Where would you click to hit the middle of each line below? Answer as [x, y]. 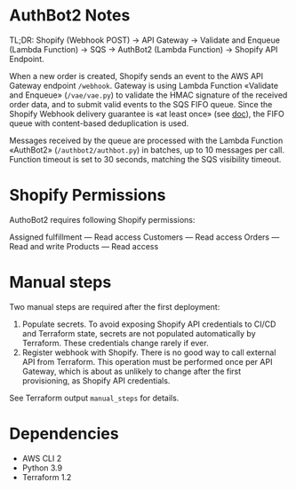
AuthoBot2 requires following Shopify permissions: [102, 219]
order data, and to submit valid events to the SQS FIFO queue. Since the [141, 104]
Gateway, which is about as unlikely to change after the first [132, 371]
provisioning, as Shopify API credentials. [96, 380]
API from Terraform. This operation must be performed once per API [147, 361]
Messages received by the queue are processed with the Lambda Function [146, 140]
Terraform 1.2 [47, 477]
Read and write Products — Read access [84, 246]
